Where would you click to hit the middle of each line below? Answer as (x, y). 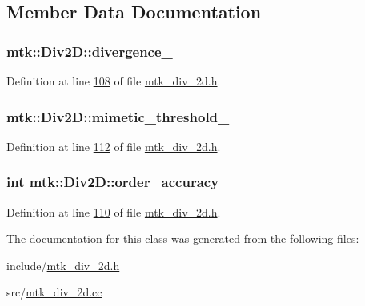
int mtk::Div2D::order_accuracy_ (118, 182)
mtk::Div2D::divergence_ (90, 51)
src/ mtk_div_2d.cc (54, 292)
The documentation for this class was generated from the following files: (183, 238)
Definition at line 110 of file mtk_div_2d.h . (114, 211)
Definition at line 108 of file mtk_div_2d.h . (114, 81)
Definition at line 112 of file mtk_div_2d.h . (114, 146)
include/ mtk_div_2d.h (63, 265)
